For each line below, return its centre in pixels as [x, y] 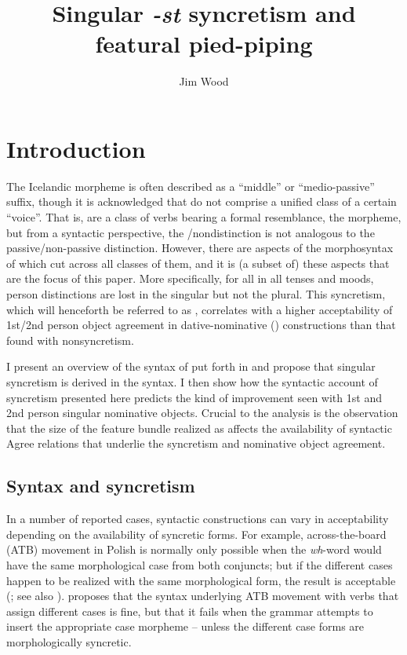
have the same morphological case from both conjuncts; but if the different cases [200, 564]
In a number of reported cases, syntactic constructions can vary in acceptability [198, 519]
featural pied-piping [204, 44]
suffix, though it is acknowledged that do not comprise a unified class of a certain [202, 201]
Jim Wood [204, 81]
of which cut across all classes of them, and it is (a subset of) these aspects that [198, 263]
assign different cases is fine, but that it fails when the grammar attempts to [190, 611]
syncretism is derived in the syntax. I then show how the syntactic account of [192, 381]
